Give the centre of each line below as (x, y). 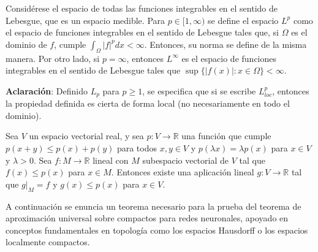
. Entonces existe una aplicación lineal (183, 172)
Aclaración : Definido (47, 90)
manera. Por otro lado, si (53, 58)
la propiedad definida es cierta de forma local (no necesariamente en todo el (148, 103)
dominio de (26, 44)
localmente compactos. (48, 242)
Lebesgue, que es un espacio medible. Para (85, 20)
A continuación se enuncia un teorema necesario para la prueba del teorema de (153, 206)
